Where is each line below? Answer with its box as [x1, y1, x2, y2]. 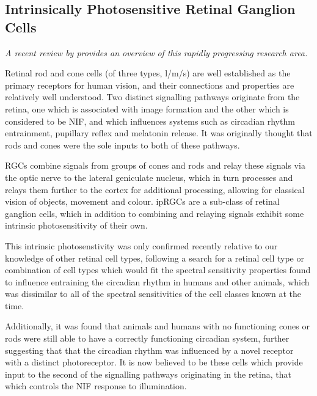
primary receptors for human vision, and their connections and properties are [5, 78, 294, 91]
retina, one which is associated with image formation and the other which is [5, 102, 289, 115]
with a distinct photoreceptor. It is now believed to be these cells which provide [5, 356, 303, 369]
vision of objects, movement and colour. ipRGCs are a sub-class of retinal [5, 195, 280, 208]
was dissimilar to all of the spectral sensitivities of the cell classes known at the [5, 287, 301, 300]
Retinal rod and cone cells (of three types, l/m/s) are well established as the [5, 67, 291, 79]
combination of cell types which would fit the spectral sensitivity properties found [5, 263, 311, 276]
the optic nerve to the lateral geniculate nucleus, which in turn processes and [5, 170, 293, 183]
